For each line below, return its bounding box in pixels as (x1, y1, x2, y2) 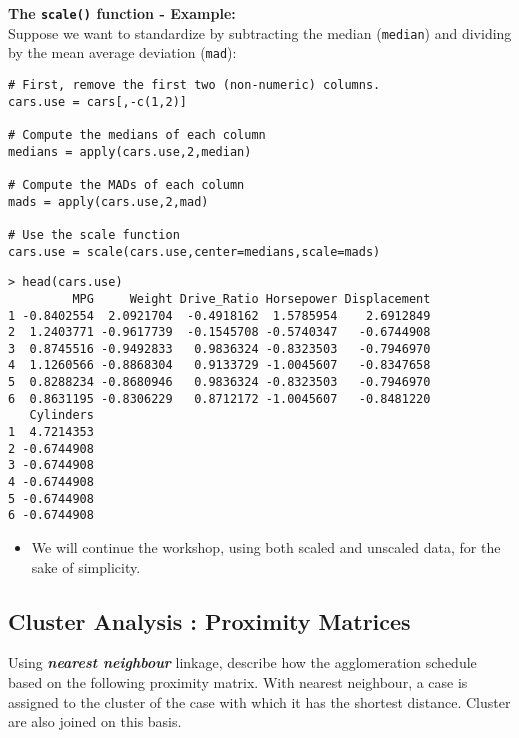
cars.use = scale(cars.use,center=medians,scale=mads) (8, 244, 381, 259)
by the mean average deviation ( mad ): (8, 42, 237, 63)
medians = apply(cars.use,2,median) (8, 144, 252, 159)
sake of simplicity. (31, 556, 141, 577)
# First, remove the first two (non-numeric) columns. (8, 77, 381, 92)
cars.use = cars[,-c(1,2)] (8, 94, 187, 109)
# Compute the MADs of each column (8, 177, 245, 192)
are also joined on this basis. (8, 711, 182, 732)
